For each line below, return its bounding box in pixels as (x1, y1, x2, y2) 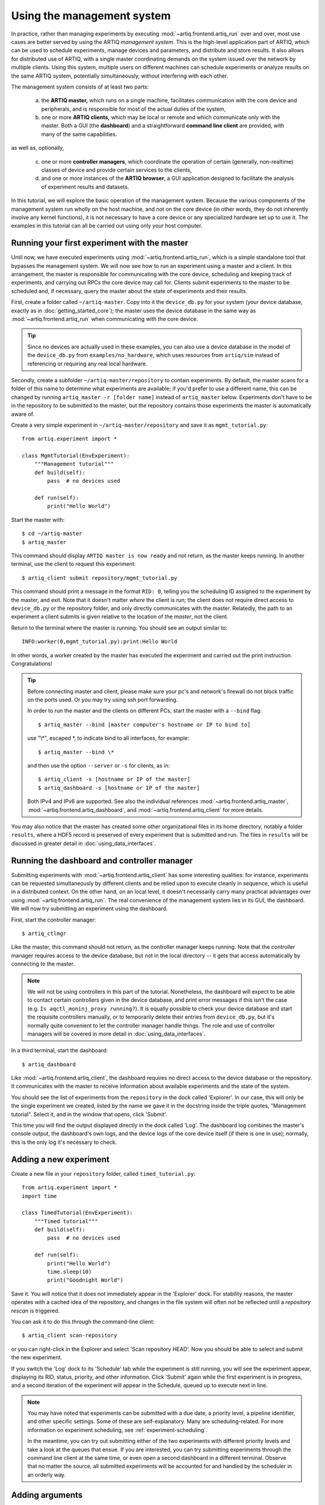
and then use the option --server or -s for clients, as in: (27, 762, 170, 769)
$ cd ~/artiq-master (22, 530, 82, 537)
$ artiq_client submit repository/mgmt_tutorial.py (22, 574, 178, 581)
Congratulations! (11, 660, 52, 667)
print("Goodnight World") (47, 1277, 123, 1283)
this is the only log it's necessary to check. (11, 1138, 117, 1146)
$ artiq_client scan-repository (22, 1332, 117, 1339)
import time (22, 1193, 57, 1199)
